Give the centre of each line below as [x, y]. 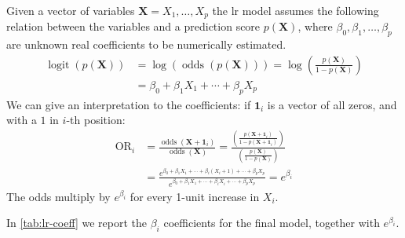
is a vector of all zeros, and [332, 104]
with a [22, 120]
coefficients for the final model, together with [272, 223]
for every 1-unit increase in [195, 196]
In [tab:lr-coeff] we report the [77, 223]
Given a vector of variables [71, 10]
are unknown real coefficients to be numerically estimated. [146, 44]
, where [315, 26]
